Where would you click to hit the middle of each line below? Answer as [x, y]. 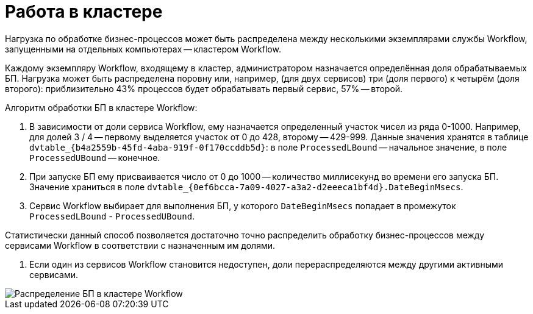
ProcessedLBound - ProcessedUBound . [112, 216]
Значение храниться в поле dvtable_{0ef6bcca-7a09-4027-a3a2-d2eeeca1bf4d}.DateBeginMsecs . [246, 187]
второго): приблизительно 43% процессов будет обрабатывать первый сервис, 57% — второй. [204, 88]
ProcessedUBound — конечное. [95, 157]
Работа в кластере [84, 12]
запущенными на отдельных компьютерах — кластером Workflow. [143, 49]
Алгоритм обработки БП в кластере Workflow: [101, 107]
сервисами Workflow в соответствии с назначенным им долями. [140, 245]
